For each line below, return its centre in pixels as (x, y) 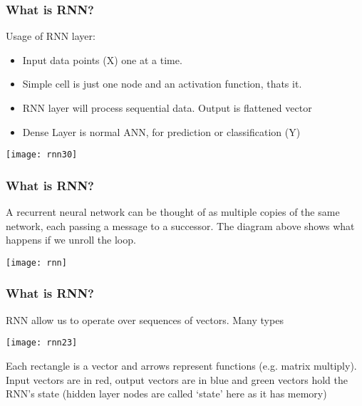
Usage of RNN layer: (51, 36)
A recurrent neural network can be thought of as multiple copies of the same (173, 212)
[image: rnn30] (42, 155)
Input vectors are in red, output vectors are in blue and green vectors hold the (177, 379)
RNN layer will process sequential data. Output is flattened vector (167, 108)
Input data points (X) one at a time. (102, 59)
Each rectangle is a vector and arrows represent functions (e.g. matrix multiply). (181, 365)
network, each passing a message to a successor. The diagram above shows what (180, 225)
